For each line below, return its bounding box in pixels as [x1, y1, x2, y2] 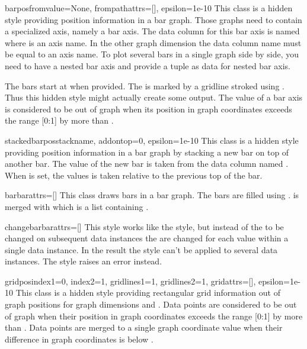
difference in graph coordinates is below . [5, 332, 153, 345]
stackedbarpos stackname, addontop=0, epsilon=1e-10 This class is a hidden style [5, 134, 299, 146]
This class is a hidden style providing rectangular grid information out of [15, 286, 280, 299]
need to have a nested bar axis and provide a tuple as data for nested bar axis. [5, 59, 290, 72]
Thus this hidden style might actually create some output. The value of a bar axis [5, 91, 303, 104]
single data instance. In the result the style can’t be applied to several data [5, 243, 278, 256]
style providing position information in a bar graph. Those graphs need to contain [5, 13, 302, 25]
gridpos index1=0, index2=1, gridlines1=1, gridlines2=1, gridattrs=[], [5, 274, 256, 287]
